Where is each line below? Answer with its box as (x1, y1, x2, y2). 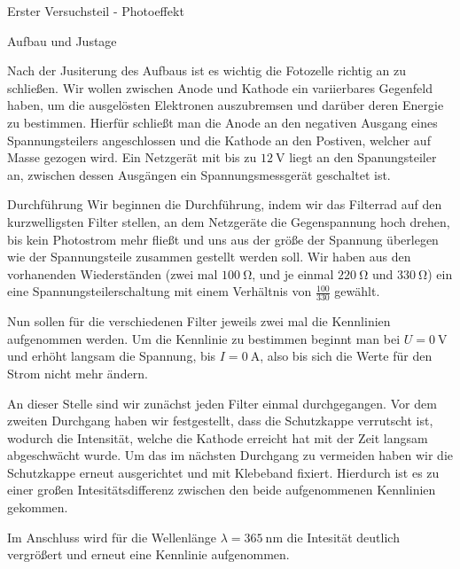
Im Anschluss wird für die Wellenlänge (7, 527, 216, 546)
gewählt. (334, 282, 380, 300)
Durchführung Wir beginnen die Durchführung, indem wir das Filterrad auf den (7, 195, 442, 214)
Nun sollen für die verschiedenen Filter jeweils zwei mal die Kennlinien (7, 312, 391, 331)
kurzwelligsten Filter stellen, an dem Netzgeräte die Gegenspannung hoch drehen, (7, 212, 450, 230)
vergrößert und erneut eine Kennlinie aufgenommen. (7, 545, 290, 564)
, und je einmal (252, 264, 334, 283)
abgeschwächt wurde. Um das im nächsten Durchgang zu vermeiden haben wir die (7, 446, 453, 464)
